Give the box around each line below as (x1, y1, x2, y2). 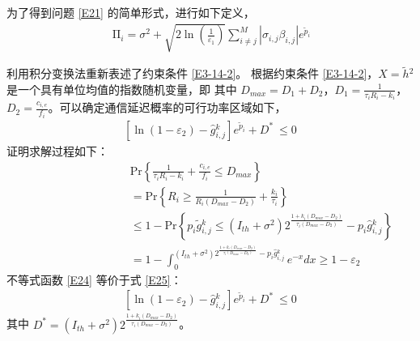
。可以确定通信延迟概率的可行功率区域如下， (48, 99, 286, 116)
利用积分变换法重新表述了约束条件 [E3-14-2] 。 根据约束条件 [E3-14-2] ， (6, 65, 379, 82)
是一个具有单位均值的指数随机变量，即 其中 (6, 80, 237, 97)
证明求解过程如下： (6, 142, 108, 159)
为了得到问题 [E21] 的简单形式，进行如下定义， (6, 4, 255, 20)
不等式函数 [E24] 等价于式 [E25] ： (6, 271, 182, 288)
